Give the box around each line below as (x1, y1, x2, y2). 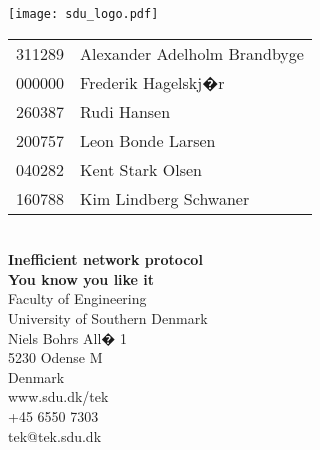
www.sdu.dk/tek (8, 386, 109, 407)
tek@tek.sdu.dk (8, 425, 102, 446)
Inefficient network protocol (8, 249, 203, 270)
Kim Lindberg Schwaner (80, 186, 250, 210)
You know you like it (8, 268, 155, 289)
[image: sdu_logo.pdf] (8, 7, 159, 21)
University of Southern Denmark (8, 308, 208, 329)
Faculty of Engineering (8, 288, 147, 309)
